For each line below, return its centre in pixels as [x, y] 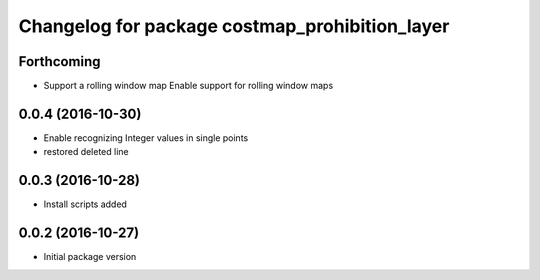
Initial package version [90, 257]
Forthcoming [59, 61]
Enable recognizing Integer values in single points [146, 137]
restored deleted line [86, 152]
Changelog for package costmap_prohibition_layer [234, 26]
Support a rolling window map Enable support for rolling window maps [188, 86]
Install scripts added [85, 204]
